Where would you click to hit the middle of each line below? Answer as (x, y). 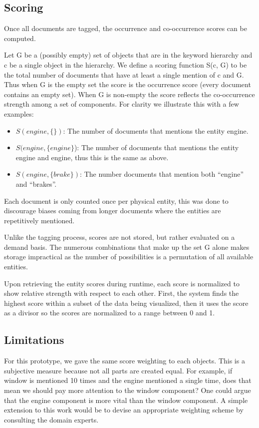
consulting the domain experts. (51, 419)
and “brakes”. (36, 183)
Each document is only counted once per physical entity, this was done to (116, 200)
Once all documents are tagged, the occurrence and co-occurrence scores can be (126, 28)
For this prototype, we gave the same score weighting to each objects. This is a (125, 361)
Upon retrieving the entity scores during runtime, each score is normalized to (122, 283)
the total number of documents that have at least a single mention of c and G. (124, 74)
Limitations (34, 340)
